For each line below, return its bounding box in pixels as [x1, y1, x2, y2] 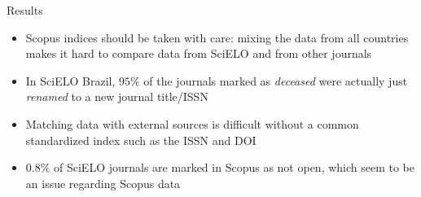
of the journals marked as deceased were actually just [143, 72, 408, 89]
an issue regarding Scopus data [25, 174, 181, 191]
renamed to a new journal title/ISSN [25, 88, 208, 105]
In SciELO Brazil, [25, 72, 116, 89]
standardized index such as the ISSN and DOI [25, 131, 257, 148]
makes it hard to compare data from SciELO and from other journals [25, 45, 372, 62]
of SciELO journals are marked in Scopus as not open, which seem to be [54, 159, 415, 176]
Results [7, 2, 43, 18]
